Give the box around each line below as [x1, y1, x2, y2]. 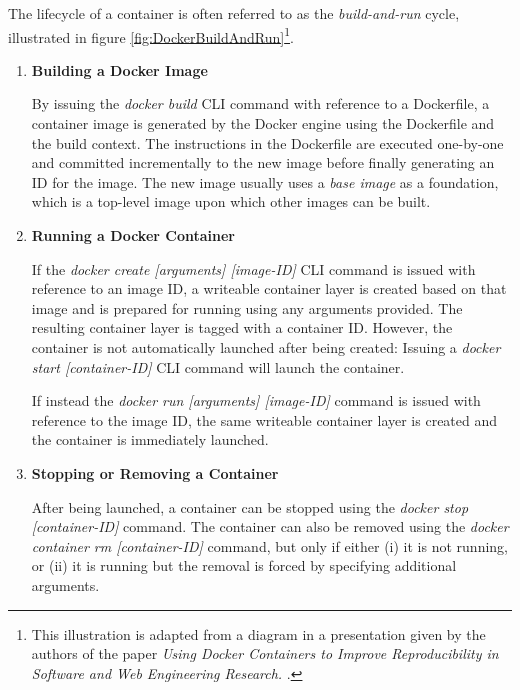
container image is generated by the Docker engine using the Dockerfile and [31, 113, 495, 134]
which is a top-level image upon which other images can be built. [31, 191, 431, 212]
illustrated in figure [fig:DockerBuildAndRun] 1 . [8, 23, 294, 47]
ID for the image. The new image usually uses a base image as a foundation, [31, 171, 499, 192]
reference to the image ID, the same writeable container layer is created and [31, 409, 498, 430]
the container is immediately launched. [31, 429, 269, 450]
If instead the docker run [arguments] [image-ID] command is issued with [31, 390, 481, 411]
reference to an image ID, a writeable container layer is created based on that [31, 278, 507, 299]
